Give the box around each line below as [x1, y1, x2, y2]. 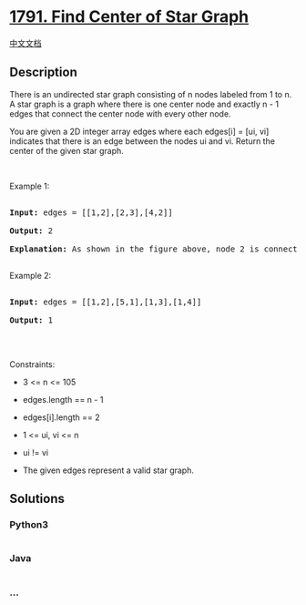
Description [9, 65, 77, 80]
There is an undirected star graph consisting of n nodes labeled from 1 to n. [9, 88, 292, 99]
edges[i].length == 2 [22, 412, 100, 423]
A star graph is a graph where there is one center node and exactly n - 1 [9, 98, 280, 109]
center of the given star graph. [9, 145, 125, 156]
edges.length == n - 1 [22, 394, 104, 405]
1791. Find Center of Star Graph [9, 6, 250, 27]
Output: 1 [9, 314, 53, 325]
